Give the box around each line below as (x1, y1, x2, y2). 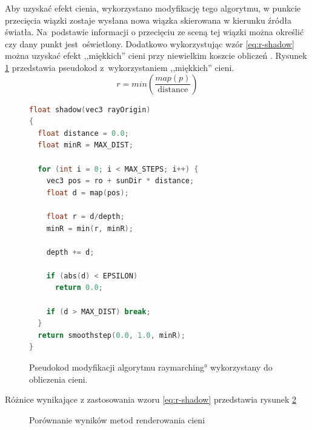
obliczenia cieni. (29, 372, 88, 385)
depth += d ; (46, 247, 95, 257)
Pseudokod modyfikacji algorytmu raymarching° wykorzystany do (29, 361, 273, 374)
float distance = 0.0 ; (38, 129, 129, 138)
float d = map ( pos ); (46, 188, 129, 197)
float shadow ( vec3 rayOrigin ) (29, 105, 151, 114)
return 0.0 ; (55, 283, 103, 292)
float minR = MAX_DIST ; (38, 141, 133, 150)
